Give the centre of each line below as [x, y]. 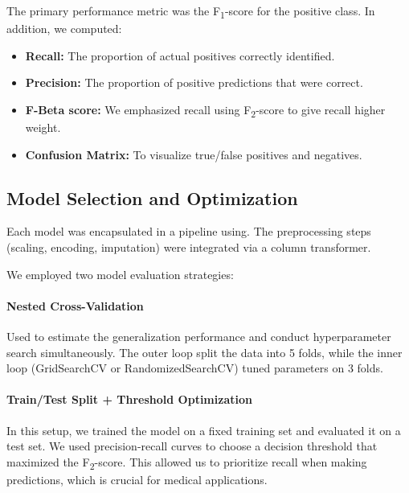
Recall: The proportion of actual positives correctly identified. [180, 55]
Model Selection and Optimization [152, 197]
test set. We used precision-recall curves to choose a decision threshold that [192, 446]
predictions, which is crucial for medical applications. [137, 479]
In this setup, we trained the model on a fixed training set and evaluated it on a [204, 430]
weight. [43, 127]
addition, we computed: [64, 29]
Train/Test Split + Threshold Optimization [129, 399]
